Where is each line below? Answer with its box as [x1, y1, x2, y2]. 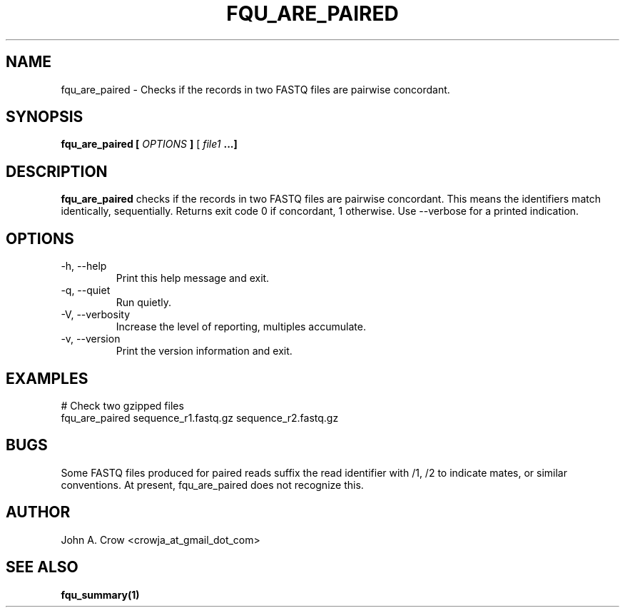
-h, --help [61, 260, 107, 273]
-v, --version [61, 333, 121, 345]
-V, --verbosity [61, 308, 130, 321]
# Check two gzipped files [61, 399, 184, 412]
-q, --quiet [61, 284, 111, 297]
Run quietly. [116, 296, 172, 309]
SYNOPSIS [6, 108, 83, 126]
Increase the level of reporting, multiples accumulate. [116, 320, 366, 333]
